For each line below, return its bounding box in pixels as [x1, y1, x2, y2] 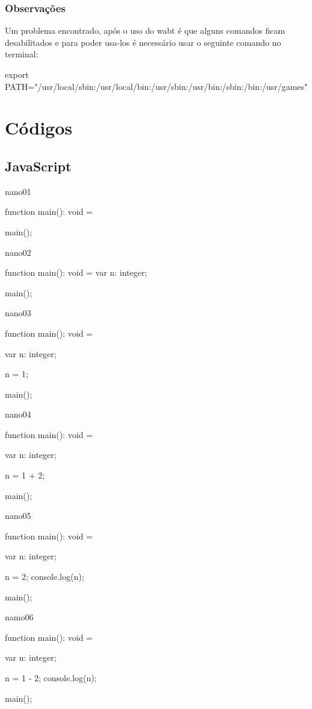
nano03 [5, 307, 31, 319]
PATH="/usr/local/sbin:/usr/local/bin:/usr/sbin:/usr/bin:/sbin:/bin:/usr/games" [5, 80, 308, 92]
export [5, 68, 29, 80]
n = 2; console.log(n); [5, 570, 84, 583]
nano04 [5, 408, 31, 421]
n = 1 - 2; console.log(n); [5, 672, 97, 684]
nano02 [5, 246, 31, 258]
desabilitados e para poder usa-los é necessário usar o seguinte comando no [5, 36, 281, 48]
